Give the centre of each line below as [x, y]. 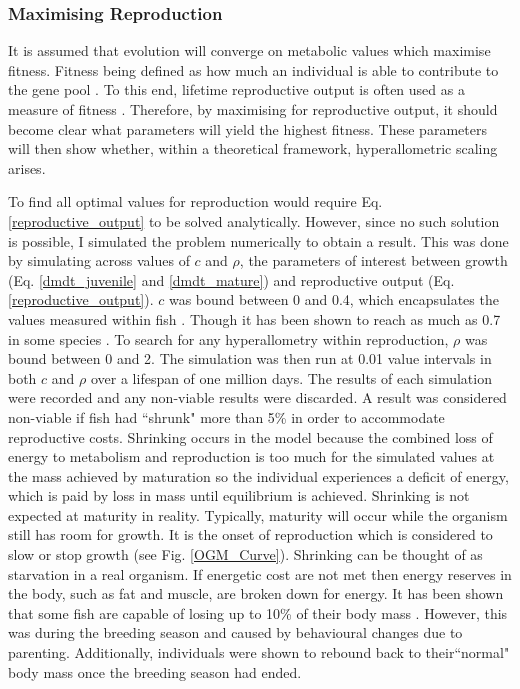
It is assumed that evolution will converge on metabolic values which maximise [249, 50]
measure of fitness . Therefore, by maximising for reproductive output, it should [253, 109]
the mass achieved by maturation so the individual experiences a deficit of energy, [258, 475]
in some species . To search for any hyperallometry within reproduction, [228, 338]
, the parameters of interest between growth [373, 260]
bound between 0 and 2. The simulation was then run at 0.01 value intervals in [250, 358]
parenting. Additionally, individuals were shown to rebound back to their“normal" [259, 652]
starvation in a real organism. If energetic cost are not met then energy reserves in [260, 573]
